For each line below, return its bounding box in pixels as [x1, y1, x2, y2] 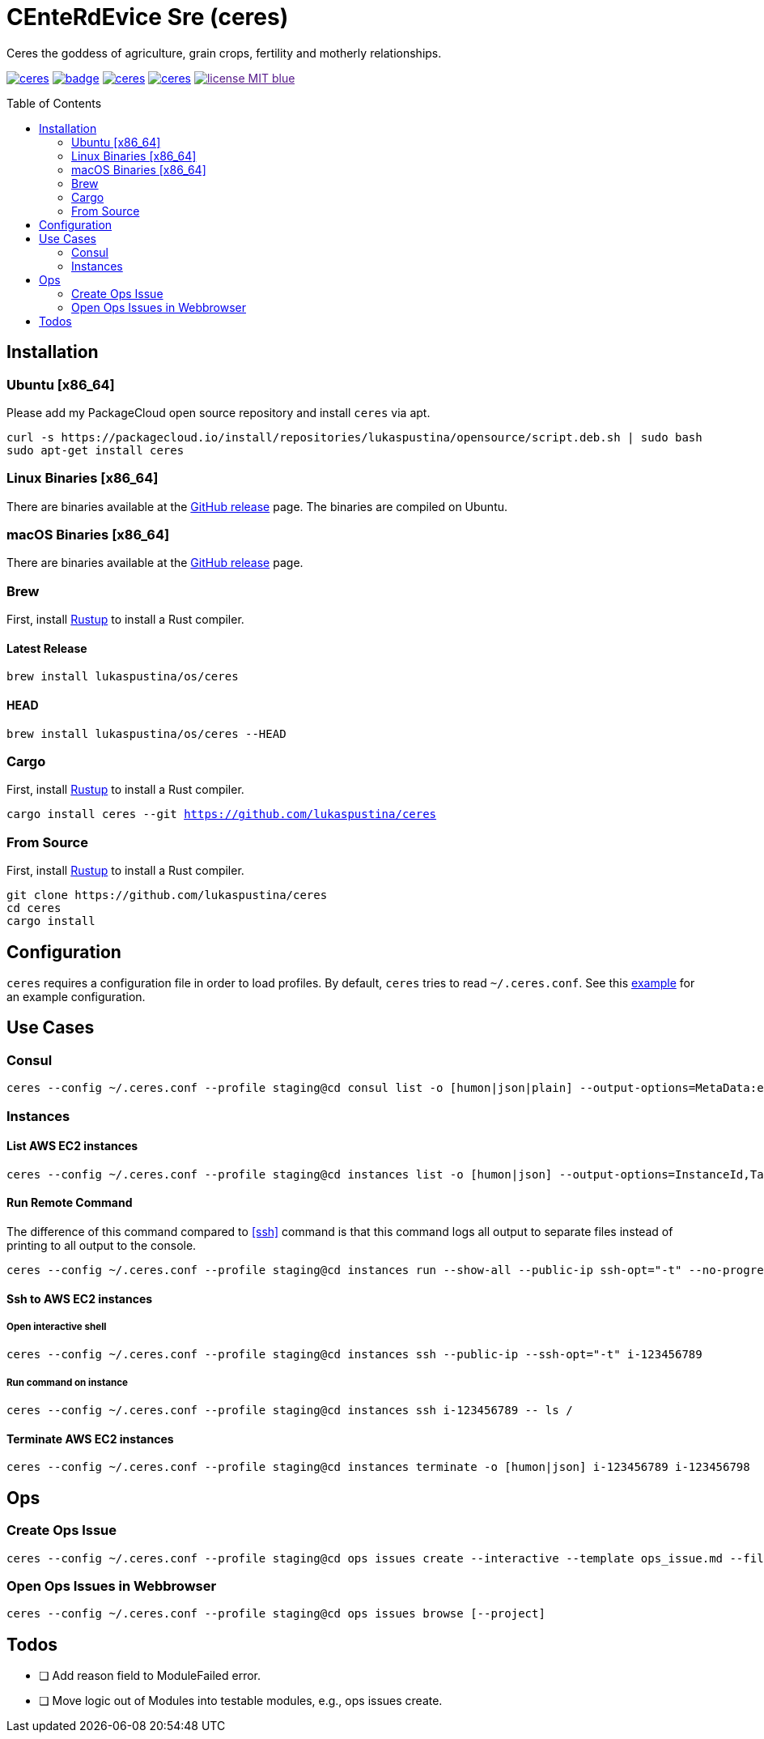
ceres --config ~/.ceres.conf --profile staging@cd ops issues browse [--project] [6, 1607, 545, 1621]
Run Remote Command [6, 1196, 133, 1210]
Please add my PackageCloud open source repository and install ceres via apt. [6, 405, 431, 420]
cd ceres [6, 901, 62, 915]
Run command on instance [6, 1376, 128, 1388]
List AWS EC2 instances [6, 1139, 138, 1153]
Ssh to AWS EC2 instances [6, 1291, 153, 1306]
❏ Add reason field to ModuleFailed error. [39, 1669, 261, 1683]
